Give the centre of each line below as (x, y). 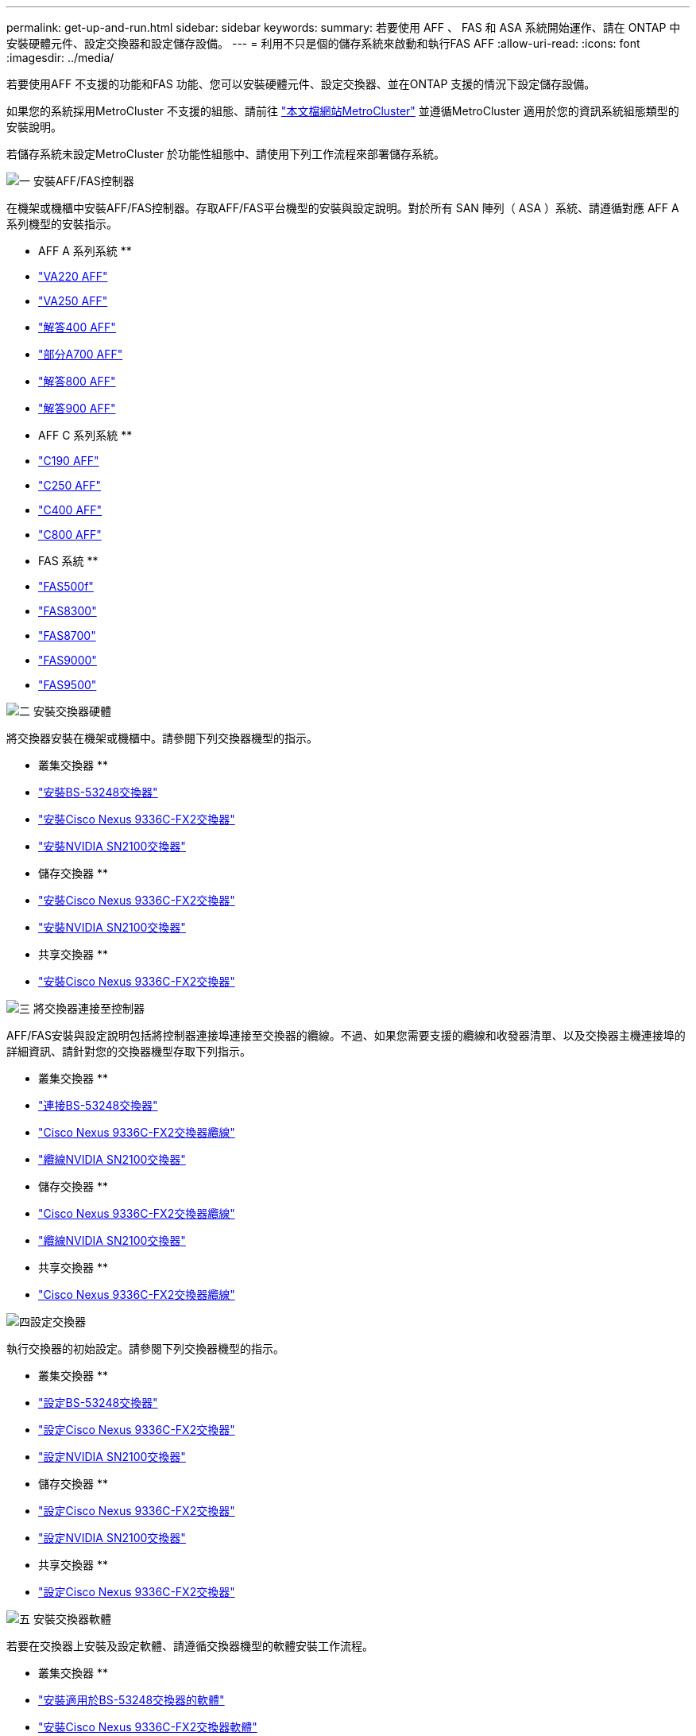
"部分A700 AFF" (81, 354)
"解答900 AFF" (77, 408)
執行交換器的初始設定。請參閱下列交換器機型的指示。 (145, 1348)
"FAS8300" (68, 611)
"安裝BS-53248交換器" (98, 792)
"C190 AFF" (69, 461)
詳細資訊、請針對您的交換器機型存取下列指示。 (129, 1051)
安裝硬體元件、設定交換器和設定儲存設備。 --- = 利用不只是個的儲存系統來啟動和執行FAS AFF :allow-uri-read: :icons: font (323, 43)
